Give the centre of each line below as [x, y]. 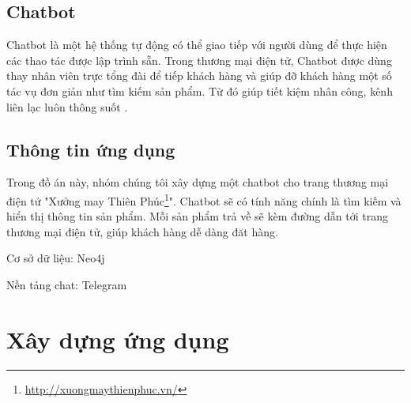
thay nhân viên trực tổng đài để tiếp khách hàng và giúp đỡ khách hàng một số [199, 75]
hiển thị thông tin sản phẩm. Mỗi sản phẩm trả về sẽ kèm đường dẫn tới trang [197, 216]
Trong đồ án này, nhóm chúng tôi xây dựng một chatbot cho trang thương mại [198, 182]
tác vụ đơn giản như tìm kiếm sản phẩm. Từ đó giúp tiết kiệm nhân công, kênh [200, 90]
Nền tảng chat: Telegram [67, 284]
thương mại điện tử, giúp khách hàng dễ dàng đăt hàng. [142, 231]
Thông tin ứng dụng [91, 149]
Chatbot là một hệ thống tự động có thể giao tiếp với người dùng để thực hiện [197, 45]
